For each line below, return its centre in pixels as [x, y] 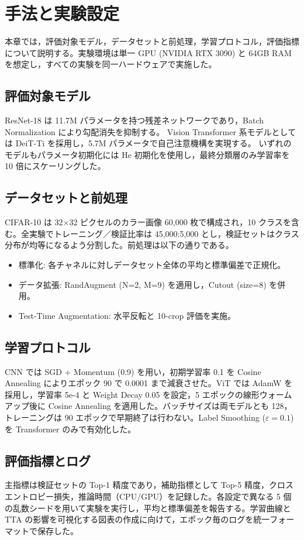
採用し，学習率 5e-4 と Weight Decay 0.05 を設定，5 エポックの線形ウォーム [148, 394]
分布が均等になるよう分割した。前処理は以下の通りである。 [119, 245]
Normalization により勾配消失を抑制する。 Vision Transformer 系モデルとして [151, 131]
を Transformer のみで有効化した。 [70, 429]
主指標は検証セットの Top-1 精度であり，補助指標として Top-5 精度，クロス [149, 485]
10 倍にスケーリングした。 [55, 166]
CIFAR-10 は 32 [34, 222]
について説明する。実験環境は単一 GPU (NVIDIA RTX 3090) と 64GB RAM [148, 52]
